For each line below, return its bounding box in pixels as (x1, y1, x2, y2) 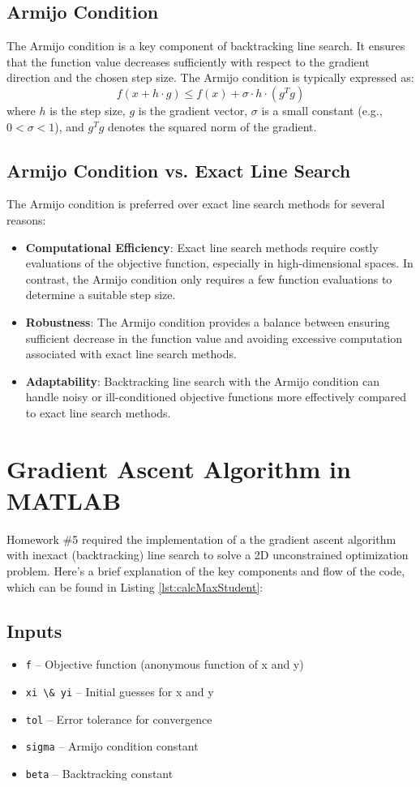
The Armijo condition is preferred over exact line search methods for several (6, 195, 385, 212)
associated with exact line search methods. (25, 345, 237, 362)
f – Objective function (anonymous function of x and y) (25, 656, 304, 673)
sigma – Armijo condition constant (25, 738, 199, 755)
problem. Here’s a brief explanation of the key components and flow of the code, (6, 562, 405, 579)
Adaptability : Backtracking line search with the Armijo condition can (25, 372, 380, 389)
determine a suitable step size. (25, 286, 176, 303)
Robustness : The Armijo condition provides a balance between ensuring (25, 313, 390, 330)
